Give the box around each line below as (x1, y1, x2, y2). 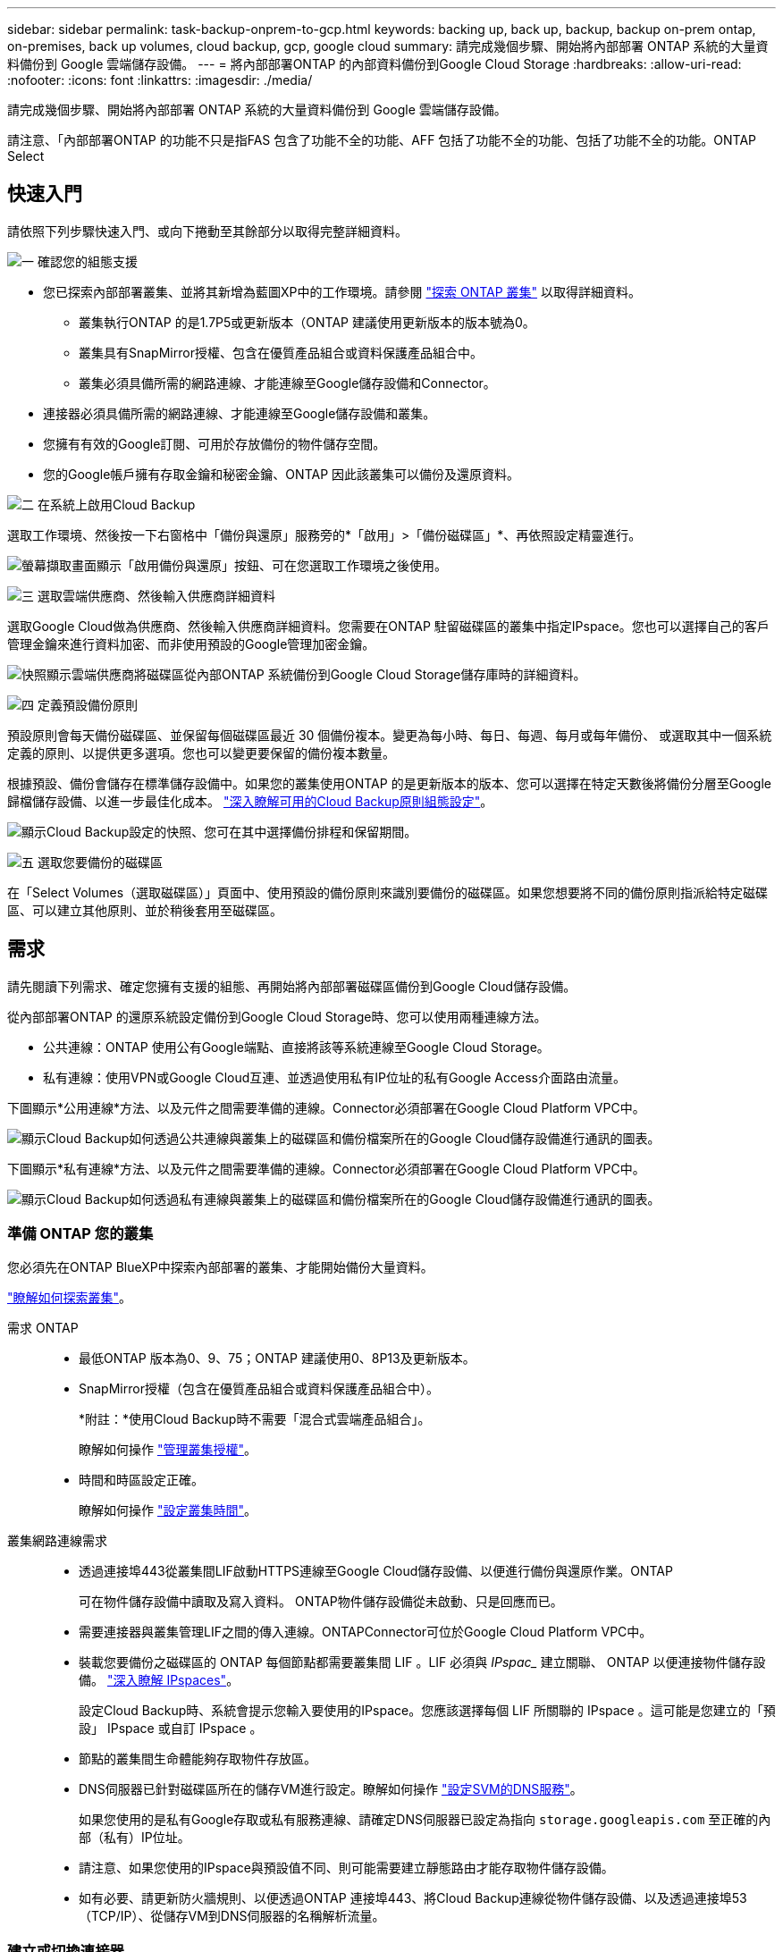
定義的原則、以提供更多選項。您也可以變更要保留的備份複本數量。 (7, 745, 395, 761)
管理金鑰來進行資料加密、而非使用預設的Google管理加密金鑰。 (7, 635, 375, 652)
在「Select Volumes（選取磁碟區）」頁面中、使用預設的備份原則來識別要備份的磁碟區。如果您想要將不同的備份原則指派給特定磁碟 (7, 884, 769, 900)
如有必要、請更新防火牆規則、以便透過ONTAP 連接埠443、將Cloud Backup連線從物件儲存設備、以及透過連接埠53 (79, 1890, 747, 1906)
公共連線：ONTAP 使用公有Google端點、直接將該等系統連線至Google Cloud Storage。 (43, 1039, 550, 1055)
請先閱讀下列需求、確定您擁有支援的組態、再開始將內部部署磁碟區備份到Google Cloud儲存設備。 (7, 978, 577, 994)
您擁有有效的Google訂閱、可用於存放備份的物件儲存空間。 (43, 435, 386, 451)
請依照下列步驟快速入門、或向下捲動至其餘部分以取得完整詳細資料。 (7, 223, 408, 239)
